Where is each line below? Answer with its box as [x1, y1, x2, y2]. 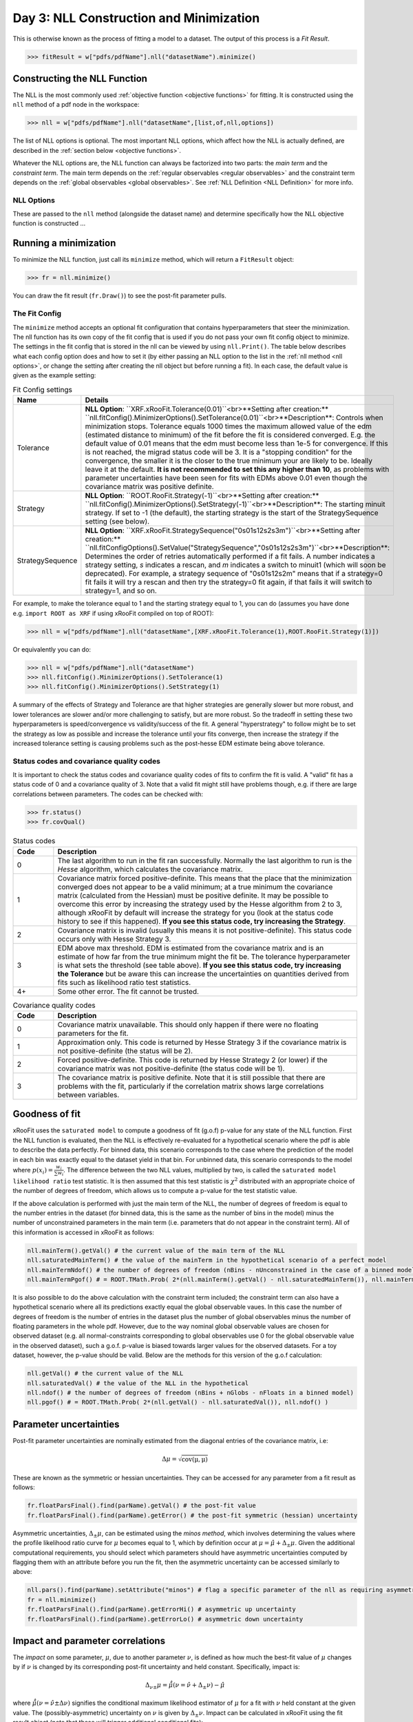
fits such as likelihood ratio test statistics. [57, 977, 191, 987]
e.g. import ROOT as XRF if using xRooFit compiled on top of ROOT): [12, 609, 214, 617]
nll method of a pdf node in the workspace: [12, 101, 140, 109]
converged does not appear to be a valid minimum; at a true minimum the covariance [57, 882, 333, 891]
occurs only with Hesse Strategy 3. [57, 934, 171, 944]
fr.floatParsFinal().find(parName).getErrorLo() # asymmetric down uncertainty [27, 1615, 304, 1623]
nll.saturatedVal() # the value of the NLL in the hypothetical [27, 1379, 249, 1387]
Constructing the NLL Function [12, 72, 148, 84]
